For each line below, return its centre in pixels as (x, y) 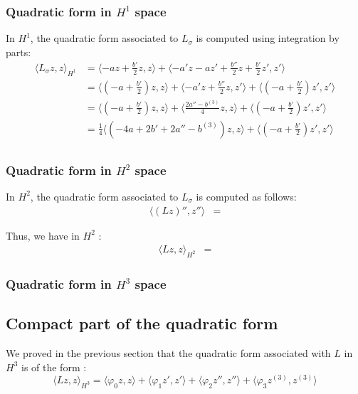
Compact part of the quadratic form (142, 323)
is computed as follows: (246, 196)
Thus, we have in (43, 235)
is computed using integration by (268, 38)
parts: (19, 52)
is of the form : (54, 367)
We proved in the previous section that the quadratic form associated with (168, 353)
